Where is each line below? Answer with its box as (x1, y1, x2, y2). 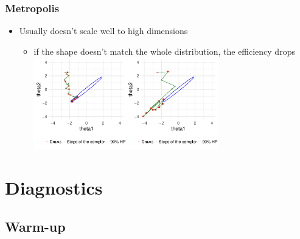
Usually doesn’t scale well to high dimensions (19, 24, 188, 37)
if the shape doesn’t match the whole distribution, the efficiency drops (33, 44, 295, 57)
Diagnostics (5, 175, 103, 200)
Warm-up (5, 216, 66, 235)
